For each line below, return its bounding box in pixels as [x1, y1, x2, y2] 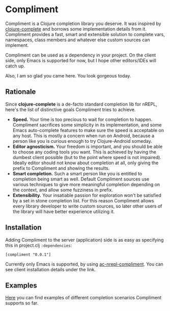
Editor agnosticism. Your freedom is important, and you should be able [12, 143, 163, 149]
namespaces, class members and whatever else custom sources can [5, 37, 150, 43]
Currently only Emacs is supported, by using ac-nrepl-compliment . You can [5, 261, 164, 267]
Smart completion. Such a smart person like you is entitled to [12, 170, 143, 176]
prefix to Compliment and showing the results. [12, 165, 110, 171]
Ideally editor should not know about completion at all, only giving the [12, 160, 159, 166]
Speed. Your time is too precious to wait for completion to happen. [12, 116, 153, 122]
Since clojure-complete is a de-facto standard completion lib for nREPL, [5, 101, 158, 107]
